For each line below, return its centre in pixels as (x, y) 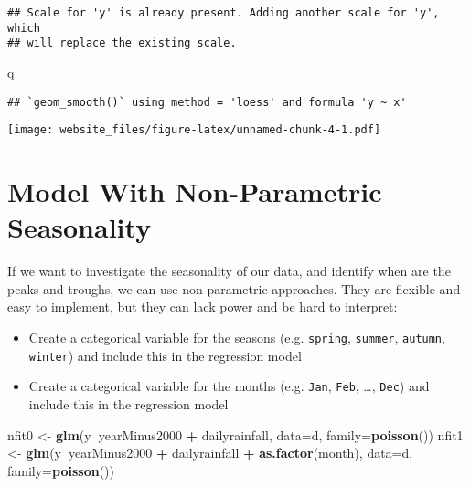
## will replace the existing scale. (122, 43)
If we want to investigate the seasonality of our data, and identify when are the (229, 271)
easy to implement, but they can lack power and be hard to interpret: (203, 307)
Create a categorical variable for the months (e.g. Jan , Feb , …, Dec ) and (229, 386)
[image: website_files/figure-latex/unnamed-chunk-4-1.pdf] (194, 130)
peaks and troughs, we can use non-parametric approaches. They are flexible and (234, 288)
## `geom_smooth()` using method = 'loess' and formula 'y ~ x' (207, 102)
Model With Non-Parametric (195, 191)
